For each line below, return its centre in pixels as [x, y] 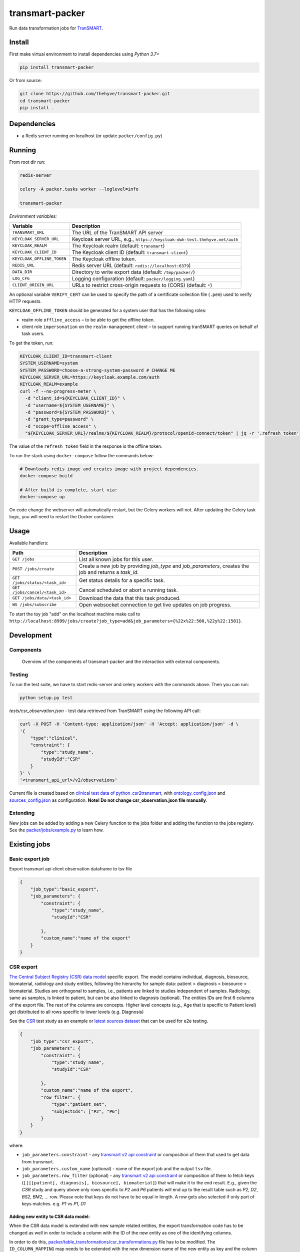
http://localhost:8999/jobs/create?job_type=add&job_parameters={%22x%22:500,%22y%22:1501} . [126, 621]
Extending [22, 813]
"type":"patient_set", [79, 1105]
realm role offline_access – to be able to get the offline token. [88, 320]
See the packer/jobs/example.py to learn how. [56, 830]
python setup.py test [46, 698]
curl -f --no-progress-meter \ [58, 391]
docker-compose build [46, 476]
